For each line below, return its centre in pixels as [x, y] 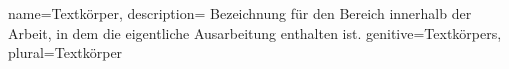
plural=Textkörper [65, 52]
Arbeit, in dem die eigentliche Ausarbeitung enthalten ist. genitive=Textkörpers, [255, 32]
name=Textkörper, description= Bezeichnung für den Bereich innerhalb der [240, 13]
